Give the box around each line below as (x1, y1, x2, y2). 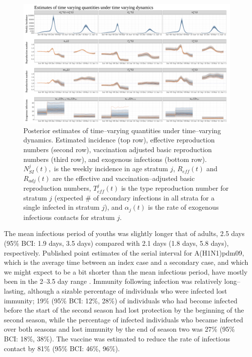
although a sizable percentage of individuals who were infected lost (28, 285, 227, 296)
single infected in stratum (23, 202, 100, 212)
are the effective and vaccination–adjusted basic (52, 173, 195, 183)
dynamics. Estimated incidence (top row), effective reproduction (23, 135, 215, 145)
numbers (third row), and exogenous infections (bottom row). (23, 154, 207, 164)
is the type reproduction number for (121, 183, 229, 193)
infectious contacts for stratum (23, 212, 115, 222)
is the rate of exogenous (148, 202, 219, 212)
